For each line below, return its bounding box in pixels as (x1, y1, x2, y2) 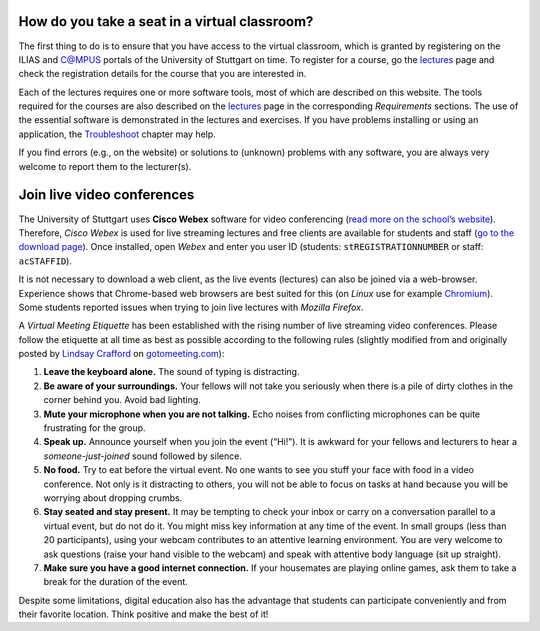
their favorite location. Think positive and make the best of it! (18, 608, 269, 620)
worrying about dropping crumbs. (43, 491, 183, 504)
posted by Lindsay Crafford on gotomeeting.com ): (18, 348, 225, 360)
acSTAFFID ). (18, 255, 72, 267)
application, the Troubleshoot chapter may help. (18, 128, 217, 140)
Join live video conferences (18, 186, 195, 204)
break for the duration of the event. (43, 576, 189, 588)
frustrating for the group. (43, 422, 146, 434)
